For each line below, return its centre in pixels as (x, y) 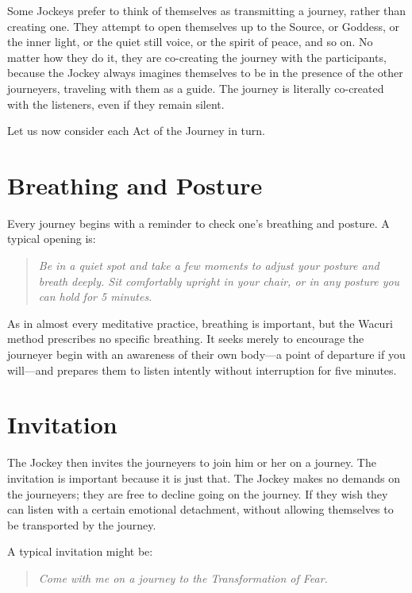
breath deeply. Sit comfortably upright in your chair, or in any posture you (219, 281)
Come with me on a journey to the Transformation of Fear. (183, 578)
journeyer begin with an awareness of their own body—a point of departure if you (206, 354)
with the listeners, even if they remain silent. (116, 104)
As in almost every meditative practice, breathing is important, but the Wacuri (200, 323)
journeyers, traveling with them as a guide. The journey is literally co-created (196, 88)
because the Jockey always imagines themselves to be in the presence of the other (205, 73)
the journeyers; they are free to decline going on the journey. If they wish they (198, 493)
